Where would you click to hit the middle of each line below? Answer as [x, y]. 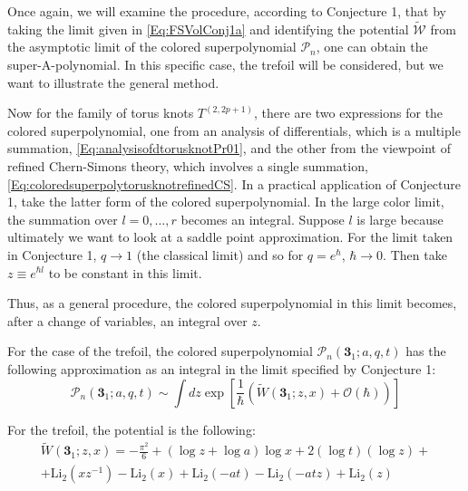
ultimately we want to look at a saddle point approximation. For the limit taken [230, 237]
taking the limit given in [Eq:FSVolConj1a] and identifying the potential [208, 29]
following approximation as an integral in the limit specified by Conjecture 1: [222, 368]
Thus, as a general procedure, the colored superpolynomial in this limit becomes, [232, 303]
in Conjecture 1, [52, 254]
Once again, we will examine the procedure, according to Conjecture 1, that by [227, 11]
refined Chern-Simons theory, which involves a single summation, [188, 165]
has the [426, 351]
